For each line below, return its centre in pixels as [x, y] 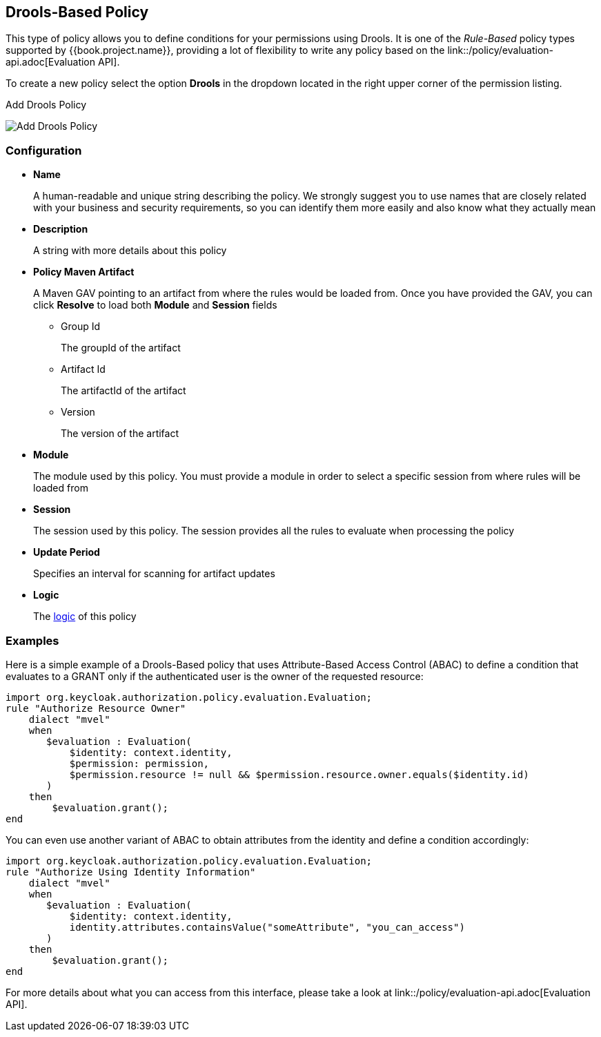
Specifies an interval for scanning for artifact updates [154, 574]
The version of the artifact [120, 434]
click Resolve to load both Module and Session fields [155, 305]
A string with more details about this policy [130, 251]
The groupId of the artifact [121, 348]
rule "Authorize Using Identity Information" [131, 872]
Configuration [44, 150]
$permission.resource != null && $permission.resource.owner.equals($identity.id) [299, 774]
